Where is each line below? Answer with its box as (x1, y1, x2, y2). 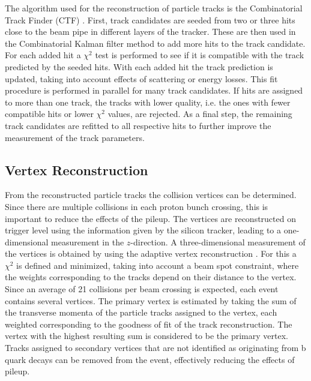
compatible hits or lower (5, 107, 94, 120)
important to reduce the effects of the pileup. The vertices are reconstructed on (5, 212, 296, 224)
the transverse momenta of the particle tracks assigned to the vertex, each (5, 306, 277, 319)
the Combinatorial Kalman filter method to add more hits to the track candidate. (5, 37, 306, 49)
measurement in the (51, 235, 124, 248)
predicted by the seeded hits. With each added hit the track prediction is (5, 60, 273, 73)
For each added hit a (5, 49, 81, 61)
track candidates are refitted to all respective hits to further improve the (5, 119, 271, 131)
